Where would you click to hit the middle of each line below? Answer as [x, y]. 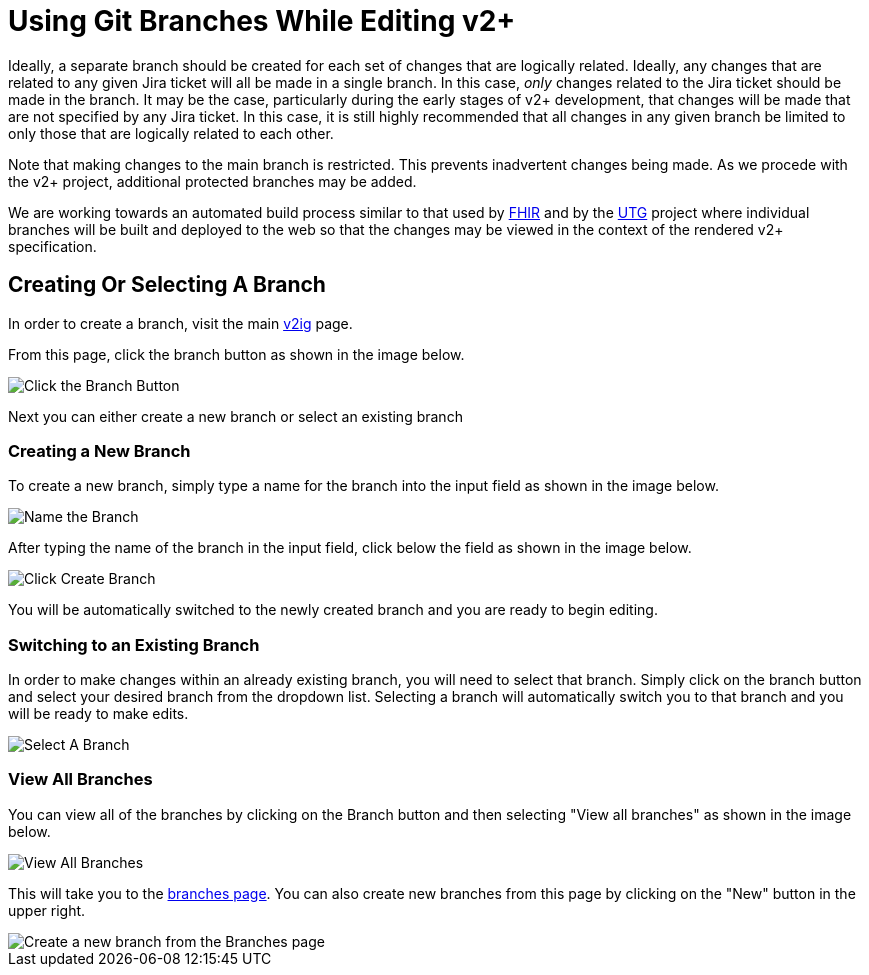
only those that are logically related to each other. [171, 133]
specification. [52, 246]
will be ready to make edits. [98, 714]
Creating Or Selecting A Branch [167, 285]
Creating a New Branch [99, 450]
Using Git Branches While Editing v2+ [262, 21]
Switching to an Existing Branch [134, 644]
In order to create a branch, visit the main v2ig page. [180, 323]
